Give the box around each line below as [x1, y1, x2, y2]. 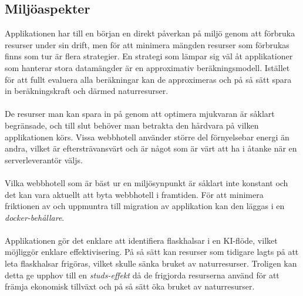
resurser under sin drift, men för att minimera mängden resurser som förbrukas [5, 38, 289, 51]
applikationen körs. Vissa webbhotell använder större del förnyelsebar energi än [5, 130, 289, 143]
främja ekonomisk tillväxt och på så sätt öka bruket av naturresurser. [5, 280, 255, 292]
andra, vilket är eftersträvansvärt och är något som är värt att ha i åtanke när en [5, 142, 297, 154]
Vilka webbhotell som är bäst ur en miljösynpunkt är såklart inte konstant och [5, 176, 288, 189]
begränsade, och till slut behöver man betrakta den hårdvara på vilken [5, 119, 259, 131]
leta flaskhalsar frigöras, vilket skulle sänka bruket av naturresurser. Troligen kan [5, 257, 297, 270]
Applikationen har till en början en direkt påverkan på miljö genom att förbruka [5, 27, 295, 39]
